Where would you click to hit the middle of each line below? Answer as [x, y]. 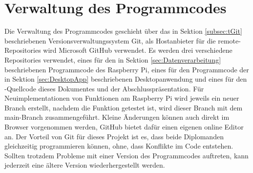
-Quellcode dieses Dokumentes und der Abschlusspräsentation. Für [104, 88]
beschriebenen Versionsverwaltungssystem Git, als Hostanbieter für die [110, 40]
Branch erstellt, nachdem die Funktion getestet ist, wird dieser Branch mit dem [124, 107]
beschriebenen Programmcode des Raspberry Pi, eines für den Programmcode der [127, 69]
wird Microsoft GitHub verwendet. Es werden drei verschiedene [138, 50]
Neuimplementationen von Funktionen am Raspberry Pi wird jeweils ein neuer [122, 98]
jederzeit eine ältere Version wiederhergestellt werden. [85, 165]
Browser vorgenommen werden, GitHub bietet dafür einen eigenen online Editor [124, 127]
